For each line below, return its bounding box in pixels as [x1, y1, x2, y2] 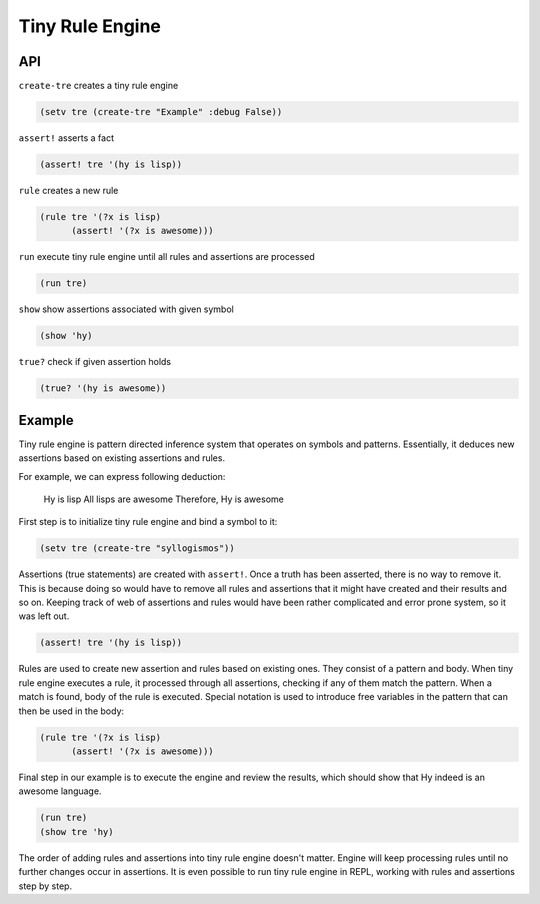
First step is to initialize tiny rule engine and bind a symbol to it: [18, 516, 278, 528]
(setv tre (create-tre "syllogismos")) [39, 543, 235, 554]
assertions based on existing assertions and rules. [18, 452, 225, 464]
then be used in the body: [18, 705, 125, 717]
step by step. [18, 880, 73, 892]
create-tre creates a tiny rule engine [18, 80, 179, 92]
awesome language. [18, 785, 102, 797]
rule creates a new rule [18, 185, 119, 196]
